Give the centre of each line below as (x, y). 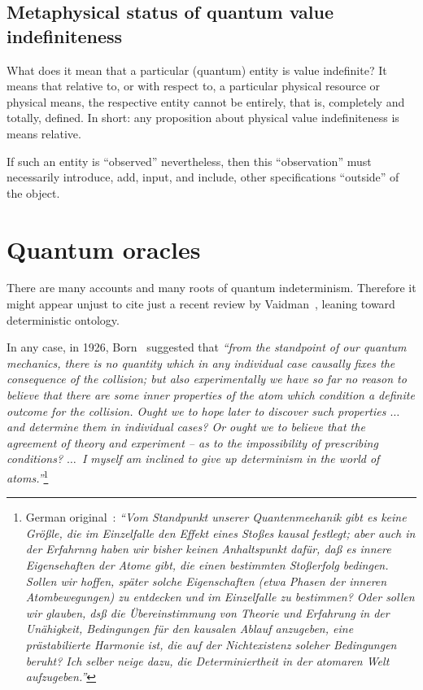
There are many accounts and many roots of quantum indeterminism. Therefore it (211, 288)
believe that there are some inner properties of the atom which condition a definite (211, 395)
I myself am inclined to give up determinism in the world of (231, 459)
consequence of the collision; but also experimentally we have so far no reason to (207, 379)
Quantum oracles (104, 249)
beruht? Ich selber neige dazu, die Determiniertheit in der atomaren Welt (207, 660)
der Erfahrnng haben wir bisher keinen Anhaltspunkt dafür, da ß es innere (208, 549)
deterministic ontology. (63, 319)
